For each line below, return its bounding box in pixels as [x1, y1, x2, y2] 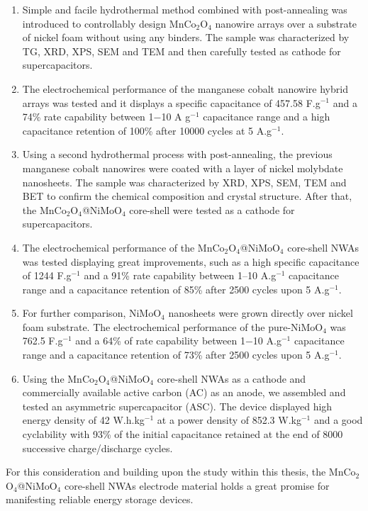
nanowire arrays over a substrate [215, 16, 357, 30]
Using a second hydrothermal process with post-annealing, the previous [22, 147, 333, 162]
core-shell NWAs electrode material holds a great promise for [64, 478, 330, 493]
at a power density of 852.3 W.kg [157, 412, 301, 427]
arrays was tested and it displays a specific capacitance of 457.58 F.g [22, 95, 320, 110]
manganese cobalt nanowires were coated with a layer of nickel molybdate [22, 160, 343, 175]
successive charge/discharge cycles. [22, 440, 173, 455]
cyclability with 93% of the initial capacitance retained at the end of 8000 [22, 427, 343, 442]
